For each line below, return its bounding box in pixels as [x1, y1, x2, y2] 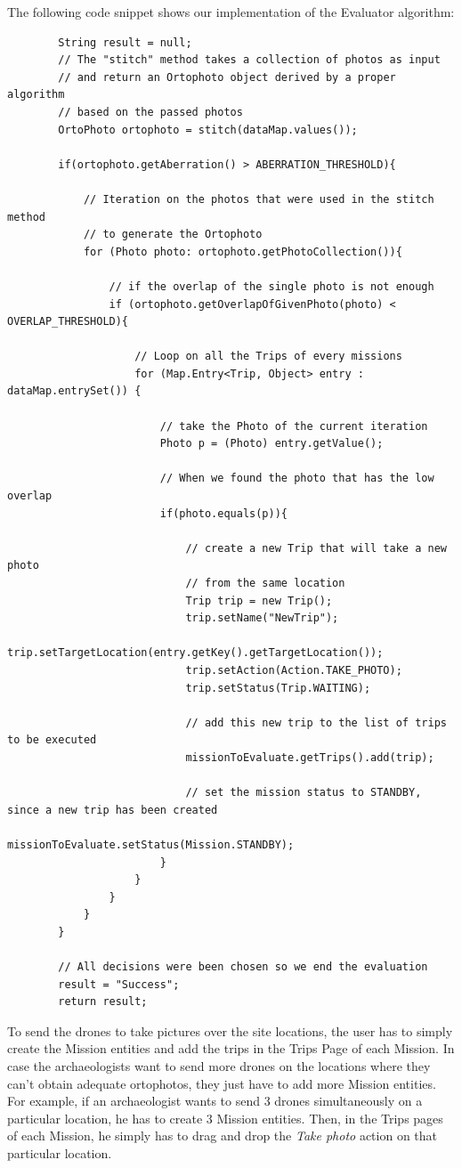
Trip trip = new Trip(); [185, 594, 333, 607]
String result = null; [58, 36, 192, 49]
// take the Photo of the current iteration [159, 419, 428, 433]
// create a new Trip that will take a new [185, 541, 447, 555]
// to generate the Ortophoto [83, 228, 263, 241]
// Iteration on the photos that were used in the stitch [83, 192, 434, 206]
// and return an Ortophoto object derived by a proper [58, 70, 396, 84]
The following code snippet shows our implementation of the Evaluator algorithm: [7, 3, 455, 20]
